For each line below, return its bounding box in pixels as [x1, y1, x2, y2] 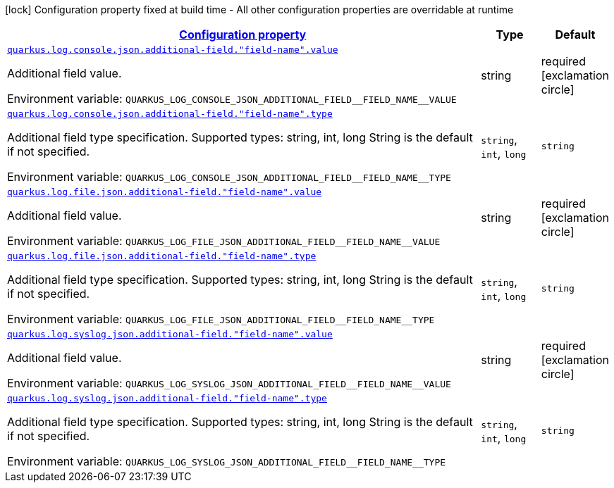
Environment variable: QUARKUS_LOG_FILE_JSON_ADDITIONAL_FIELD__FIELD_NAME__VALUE [7, 234, 441, 248]
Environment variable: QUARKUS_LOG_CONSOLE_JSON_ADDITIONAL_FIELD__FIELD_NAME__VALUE [7, 92, 457, 106]
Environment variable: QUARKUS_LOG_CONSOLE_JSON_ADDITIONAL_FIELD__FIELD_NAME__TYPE [7, 170, 451, 184]
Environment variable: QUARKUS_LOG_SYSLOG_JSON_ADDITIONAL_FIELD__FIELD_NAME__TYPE [7, 454, 446, 468]
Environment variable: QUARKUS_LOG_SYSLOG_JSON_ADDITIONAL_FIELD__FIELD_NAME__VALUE [7, 376, 451, 390]
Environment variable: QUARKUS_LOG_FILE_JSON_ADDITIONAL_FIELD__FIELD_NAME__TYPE [7, 312, 435, 326]
